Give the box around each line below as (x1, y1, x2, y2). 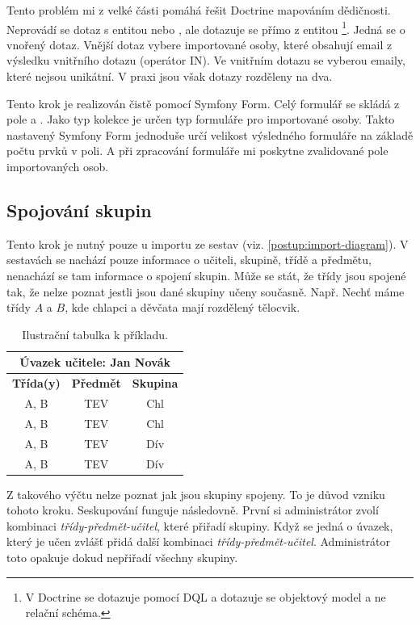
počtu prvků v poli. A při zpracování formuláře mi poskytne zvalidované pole (6, 142, 388, 159)
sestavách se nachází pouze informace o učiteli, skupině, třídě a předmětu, (6, 251, 372, 268)
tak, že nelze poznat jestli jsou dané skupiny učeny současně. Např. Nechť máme (6, 283, 405, 300)
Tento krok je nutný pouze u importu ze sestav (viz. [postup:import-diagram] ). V (6, 235, 409, 252)
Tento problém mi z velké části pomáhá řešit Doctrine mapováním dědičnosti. (6, 2, 391, 18)
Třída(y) (12, 375, 61, 392)
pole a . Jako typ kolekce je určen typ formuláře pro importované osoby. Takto (6, 111, 395, 128)
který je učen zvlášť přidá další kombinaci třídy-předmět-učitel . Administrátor (6, 533, 391, 550)
